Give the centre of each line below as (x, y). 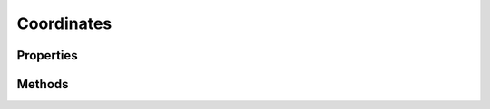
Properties (47, 55)
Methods (43, 84)
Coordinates (64, 23)
